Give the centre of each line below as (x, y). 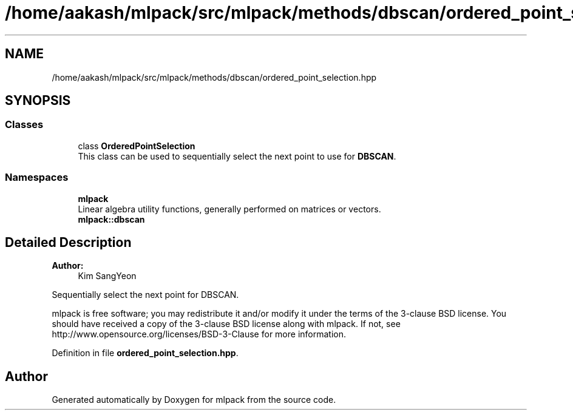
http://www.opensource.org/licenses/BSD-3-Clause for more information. (199, 334)
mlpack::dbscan (111, 219)
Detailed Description (68, 242)
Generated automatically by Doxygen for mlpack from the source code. (194, 400)
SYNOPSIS (38, 101)
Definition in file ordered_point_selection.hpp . (145, 353)
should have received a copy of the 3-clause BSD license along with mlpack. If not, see (226, 324)
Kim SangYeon (107, 276)
